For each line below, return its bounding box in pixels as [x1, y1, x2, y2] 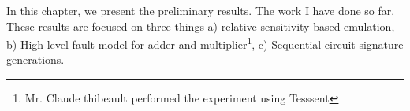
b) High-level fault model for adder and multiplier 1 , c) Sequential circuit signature [6, 34, 404, 52]
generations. [6, 51, 65, 68]
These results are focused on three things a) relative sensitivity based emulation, [6, 17, 395, 34]
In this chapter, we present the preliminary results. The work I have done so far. [6, 2, 395, 18]
